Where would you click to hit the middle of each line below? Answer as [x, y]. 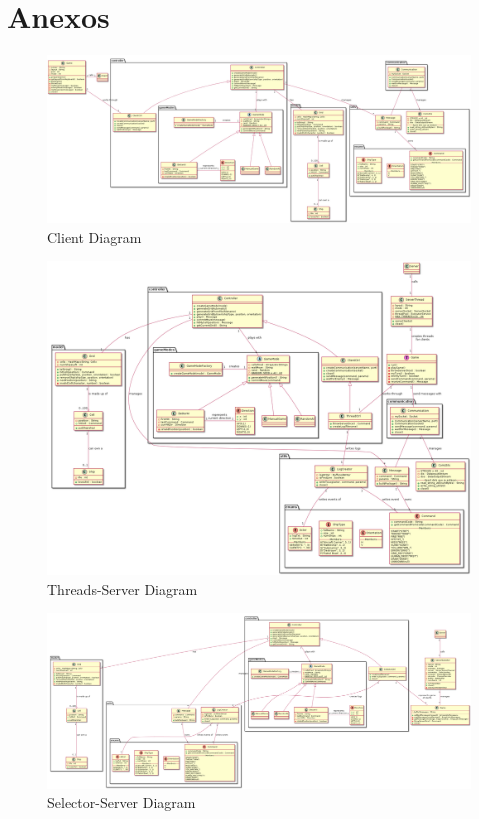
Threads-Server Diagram [122, 588]
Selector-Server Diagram [121, 802]
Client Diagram [94, 236]
